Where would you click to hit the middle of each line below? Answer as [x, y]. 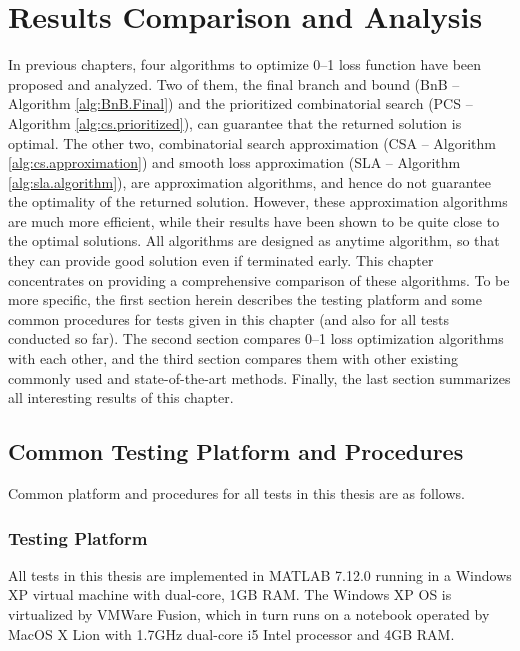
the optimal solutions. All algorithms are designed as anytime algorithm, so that [254, 240]
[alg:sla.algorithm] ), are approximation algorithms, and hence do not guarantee [250, 181]
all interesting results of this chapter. [121, 397]
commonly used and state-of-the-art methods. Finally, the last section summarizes [259, 377]
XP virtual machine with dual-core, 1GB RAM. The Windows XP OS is [230, 594]
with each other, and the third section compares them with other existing [233, 358]
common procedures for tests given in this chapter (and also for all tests [228, 318]
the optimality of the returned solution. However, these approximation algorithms [258, 201]
